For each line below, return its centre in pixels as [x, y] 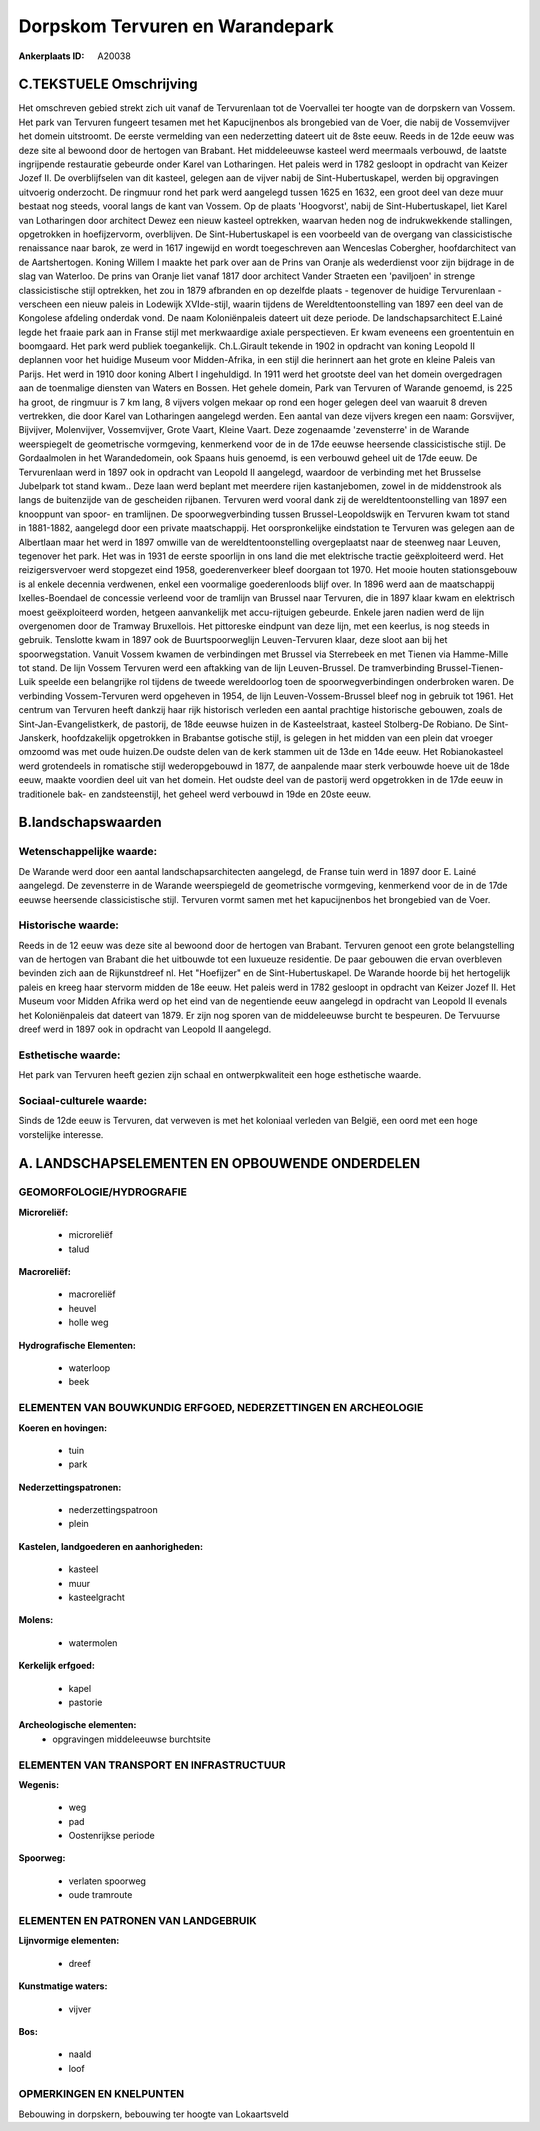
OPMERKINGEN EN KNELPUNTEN [101, 2094]
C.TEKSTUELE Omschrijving [108, 84]
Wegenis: [39, 1784]
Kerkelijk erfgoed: [56, 1666]
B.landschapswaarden [90, 822]
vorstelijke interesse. [61, 1134]
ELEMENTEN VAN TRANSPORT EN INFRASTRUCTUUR [152, 1765]
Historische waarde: [69, 925]
